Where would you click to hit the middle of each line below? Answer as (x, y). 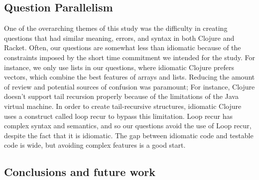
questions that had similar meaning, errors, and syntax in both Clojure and (119, 38)
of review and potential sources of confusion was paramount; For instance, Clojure (129, 86)
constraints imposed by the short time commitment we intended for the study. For (129, 57)
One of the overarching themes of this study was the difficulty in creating (116, 28)
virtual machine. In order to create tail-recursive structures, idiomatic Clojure (123, 106)
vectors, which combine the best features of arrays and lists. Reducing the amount (129, 77)
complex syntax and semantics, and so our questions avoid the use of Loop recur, (128, 126)
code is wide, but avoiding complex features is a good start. (95, 145)
